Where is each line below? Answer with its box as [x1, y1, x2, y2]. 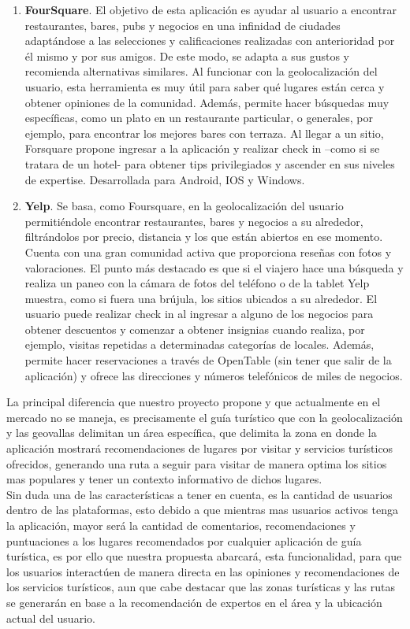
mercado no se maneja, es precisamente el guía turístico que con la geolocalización [6, 409, 403, 425]
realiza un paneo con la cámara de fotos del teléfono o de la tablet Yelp [24, 275, 370, 291]
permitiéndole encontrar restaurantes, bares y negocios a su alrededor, [24, 213, 363, 229]
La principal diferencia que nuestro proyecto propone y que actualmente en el [6, 394, 381, 410]
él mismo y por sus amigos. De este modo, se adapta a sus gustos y [24, 47, 349, 64]
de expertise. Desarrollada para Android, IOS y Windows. [24, 171, 305, 187]
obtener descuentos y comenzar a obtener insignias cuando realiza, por [24, 320, 365, 337]
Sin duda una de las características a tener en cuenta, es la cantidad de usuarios [6, 486, 393, 502]
